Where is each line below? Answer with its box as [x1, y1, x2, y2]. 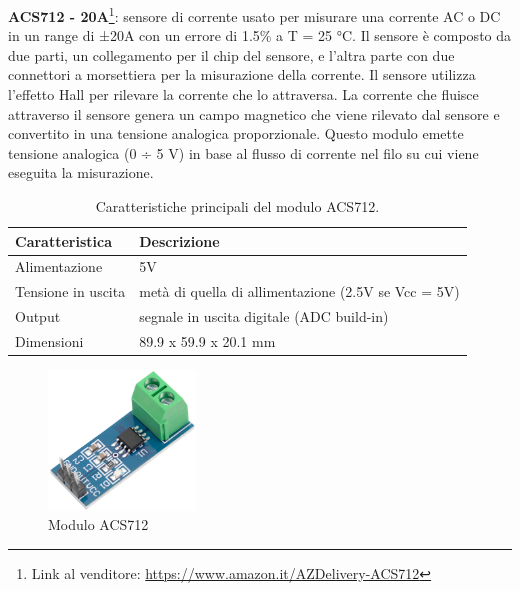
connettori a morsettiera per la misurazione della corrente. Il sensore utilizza [8, 64, 476, 85]
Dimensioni [15, 330, 84, 351]
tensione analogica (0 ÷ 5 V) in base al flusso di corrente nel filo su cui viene [8, 142, 479, 163]
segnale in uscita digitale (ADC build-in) [139, 306, 389, 327]
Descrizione [139, 230, 220, 251]
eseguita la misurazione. [8, 162, 154, 183]
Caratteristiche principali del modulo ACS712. [95, 196, 380, 216]
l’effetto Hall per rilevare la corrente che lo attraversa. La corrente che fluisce [8, 84, 479, 105]
